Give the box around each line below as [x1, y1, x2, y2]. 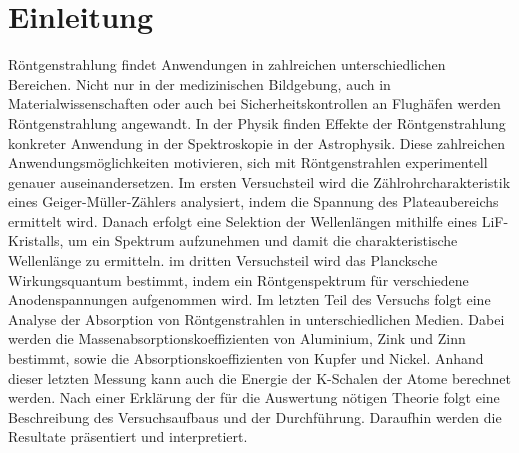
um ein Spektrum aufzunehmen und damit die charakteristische [68, 230, 458, 251]
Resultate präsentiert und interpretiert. [8, 426, 248, 447]
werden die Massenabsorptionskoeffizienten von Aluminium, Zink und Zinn [8, 328, 466, 349]
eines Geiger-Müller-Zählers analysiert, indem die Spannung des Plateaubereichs [8, 191, 499, 212]
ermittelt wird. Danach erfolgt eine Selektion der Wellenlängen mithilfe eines [8, 210, 478, 231]
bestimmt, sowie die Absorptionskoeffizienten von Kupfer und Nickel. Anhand [8, 348, 484, 369]
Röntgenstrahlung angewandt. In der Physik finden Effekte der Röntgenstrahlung [8, 112, 506, 133]
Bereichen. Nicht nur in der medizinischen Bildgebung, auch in [8, 73, 391, 94]
